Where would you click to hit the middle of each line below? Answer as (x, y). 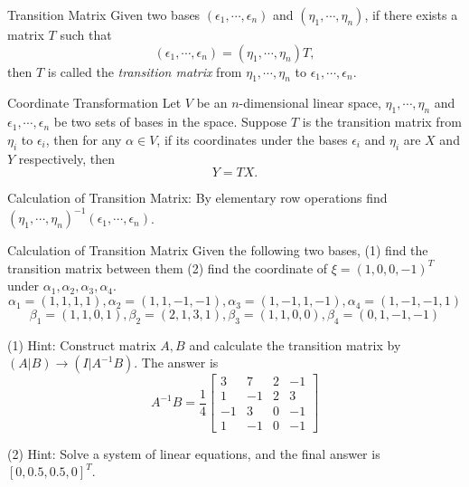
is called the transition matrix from (145, 71)
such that (86, 34)
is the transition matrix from (382, 122)
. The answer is (176, 363)
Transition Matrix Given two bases (104, 14)
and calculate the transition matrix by (295, 344)
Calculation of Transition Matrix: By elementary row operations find (197, 198)
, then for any (84, 139)
